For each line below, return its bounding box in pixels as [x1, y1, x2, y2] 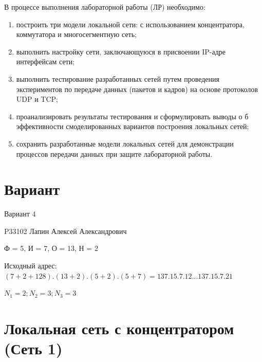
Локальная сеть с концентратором [4, 318, 234, 338]
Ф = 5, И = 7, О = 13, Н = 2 [4, 243, 98, 254]
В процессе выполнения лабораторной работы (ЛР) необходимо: [4, 2, 205, 12]
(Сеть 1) [4, 338, 63, 359]
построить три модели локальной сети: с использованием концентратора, [16, 19, 245, 29]
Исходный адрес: [4, 260, 57, 271]
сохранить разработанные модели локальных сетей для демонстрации [16, 138, 234, 149]
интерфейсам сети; [16, 56, 75, 67]
